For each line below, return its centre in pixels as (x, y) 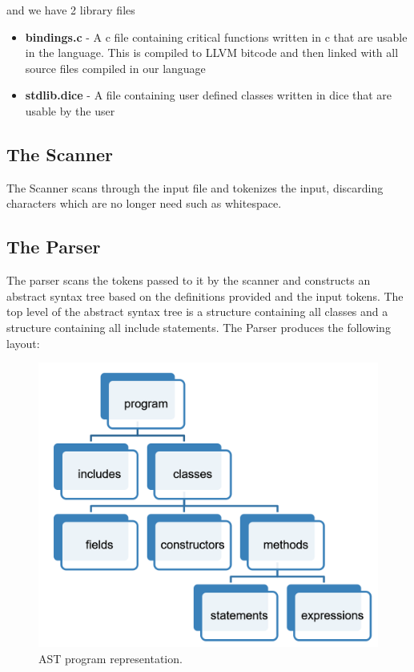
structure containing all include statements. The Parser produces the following (199, 327)
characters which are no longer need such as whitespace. (144, 203)
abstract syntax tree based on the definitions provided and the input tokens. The (205, 296)
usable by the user (70, 110)
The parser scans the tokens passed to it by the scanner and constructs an (189, 280)
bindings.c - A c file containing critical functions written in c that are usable (216, 36)
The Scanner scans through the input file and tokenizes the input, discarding (195, 187)
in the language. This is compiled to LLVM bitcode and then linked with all (212, 53)
